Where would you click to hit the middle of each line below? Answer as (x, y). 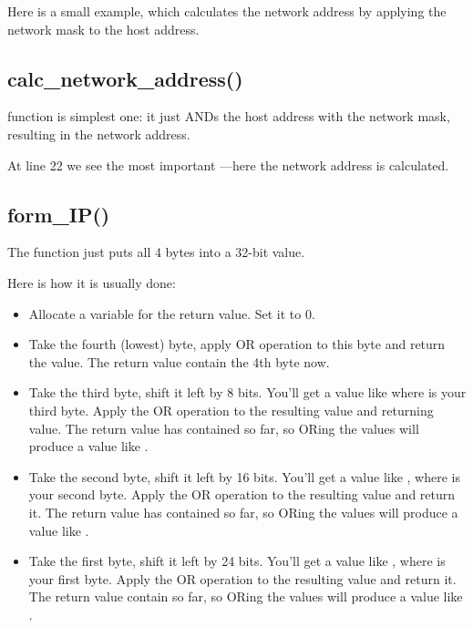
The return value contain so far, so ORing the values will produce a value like (246, 596)
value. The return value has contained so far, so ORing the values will (224, 428)
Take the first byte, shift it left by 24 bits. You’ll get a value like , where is (237, 561)
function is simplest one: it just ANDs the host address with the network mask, (229, 116)
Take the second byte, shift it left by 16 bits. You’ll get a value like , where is (244, 476)
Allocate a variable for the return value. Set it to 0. (172, 313)
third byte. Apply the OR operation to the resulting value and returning (231, 410)
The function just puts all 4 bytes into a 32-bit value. (156, 252)
